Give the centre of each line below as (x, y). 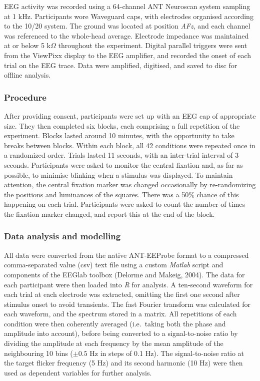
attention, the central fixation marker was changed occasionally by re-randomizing (130, 184)
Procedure (25, 97)
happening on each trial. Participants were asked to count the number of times (125, 204)
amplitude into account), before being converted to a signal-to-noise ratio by (121, 333)
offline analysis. (27, 75)
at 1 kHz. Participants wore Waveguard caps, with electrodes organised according (129, 16)
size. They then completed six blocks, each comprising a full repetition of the (122, 125)
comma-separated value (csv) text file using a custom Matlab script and (114, 265)
